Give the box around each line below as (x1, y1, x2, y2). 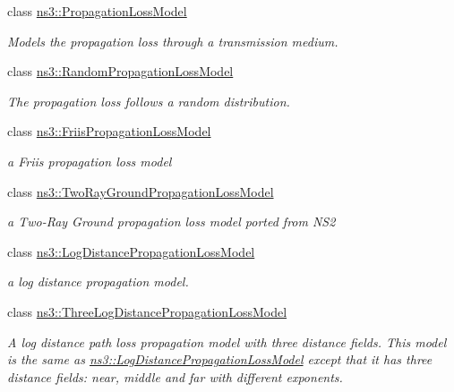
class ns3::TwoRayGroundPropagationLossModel (7, 182, 274, 200)
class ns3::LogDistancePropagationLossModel (7, 242, 255, 260)
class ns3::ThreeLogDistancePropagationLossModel (7, 302, 287, 320)
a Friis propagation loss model (7, 151, 172, 170)
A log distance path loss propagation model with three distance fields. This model (7, 332, 447, 351)
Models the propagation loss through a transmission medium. (7, 31, 338, 50)
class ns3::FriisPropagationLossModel (7, 122, 211, 141)
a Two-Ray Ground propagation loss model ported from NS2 (7, 212, 336, 231)
